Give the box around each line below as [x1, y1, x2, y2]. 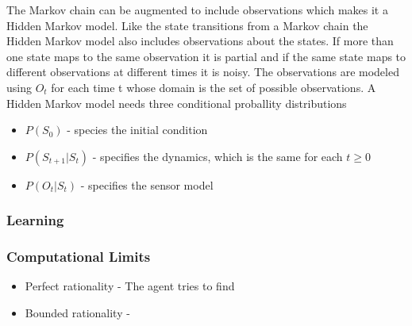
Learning [6, 210, 64, 230]
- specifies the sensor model [80, 176, 214, 193]
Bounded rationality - [25, 305, 130, 320]
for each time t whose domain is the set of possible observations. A [51, 79, 376, 95]
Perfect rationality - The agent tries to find [25, 278, 235, 294]
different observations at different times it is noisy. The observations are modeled [6, 63, 399, 80]
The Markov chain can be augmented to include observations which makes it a [6, 2, 388, 17]
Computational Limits [6, 247, 151, 267]
